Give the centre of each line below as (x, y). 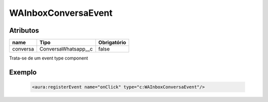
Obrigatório (112, 43)
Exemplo (23, 72)
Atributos (24, 30)
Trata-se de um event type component (49, 58)
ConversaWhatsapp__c (66, 49)
